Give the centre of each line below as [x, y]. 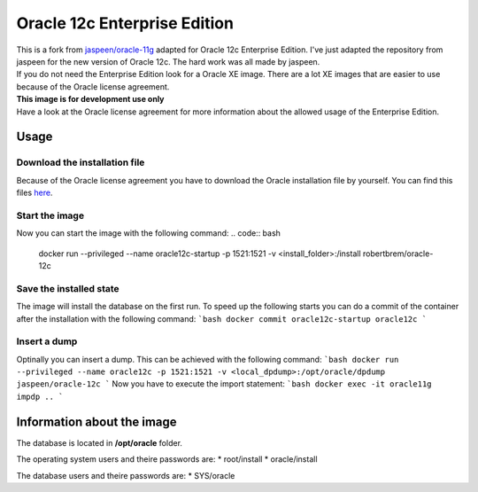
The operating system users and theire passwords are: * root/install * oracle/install [167, 459]
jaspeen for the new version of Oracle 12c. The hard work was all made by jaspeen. [168, 61]
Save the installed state [68, 288]
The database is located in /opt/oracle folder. [100, 442]
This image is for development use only [90, 99]
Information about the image [96, 422]
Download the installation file [81, 162]
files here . [35, 193]
